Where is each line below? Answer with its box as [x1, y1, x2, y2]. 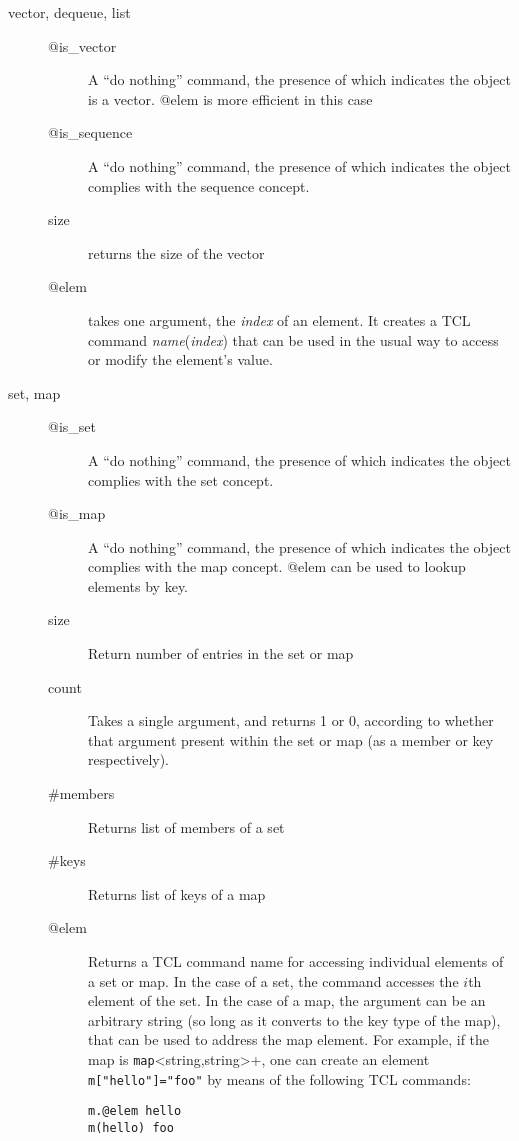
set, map [8, 382, 61, 403]
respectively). [88, 749, 170, 770]
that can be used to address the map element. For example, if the [88, 1029, 490, 1050]
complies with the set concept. [88, 469, 274, 490]
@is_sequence [48, 122, 133, 143]
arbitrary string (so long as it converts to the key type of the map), [88, 1009, 501, 1030]
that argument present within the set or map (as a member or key [88, 729, 494, 750]
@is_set [48, 416, 96, 437]
